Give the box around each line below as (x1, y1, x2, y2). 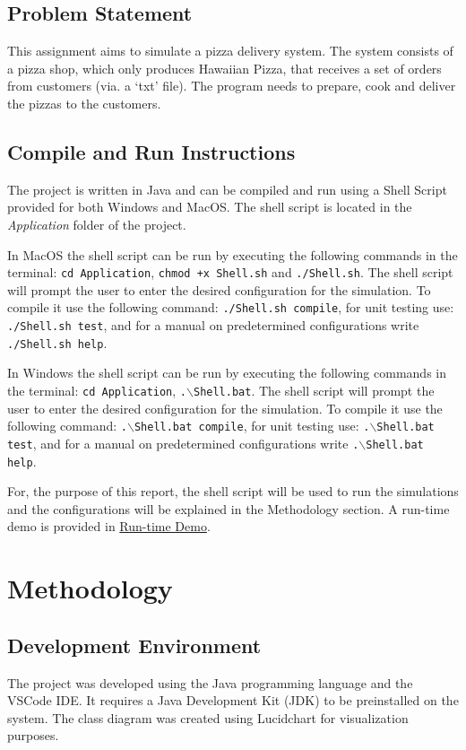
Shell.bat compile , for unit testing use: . (134, 416, 370, 435)
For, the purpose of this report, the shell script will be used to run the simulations (7, 482, 459, 501)
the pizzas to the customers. (7, 93, 161, 112)
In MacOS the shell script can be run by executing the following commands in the (7, 245, 458, 264)
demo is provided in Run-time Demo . (7, 517, 211, 536)
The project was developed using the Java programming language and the (7, 673, 413, 692)
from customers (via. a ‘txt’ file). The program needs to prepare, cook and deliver (7, 76, 456, 95)
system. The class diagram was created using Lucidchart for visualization (7, 708, 409, 727)
